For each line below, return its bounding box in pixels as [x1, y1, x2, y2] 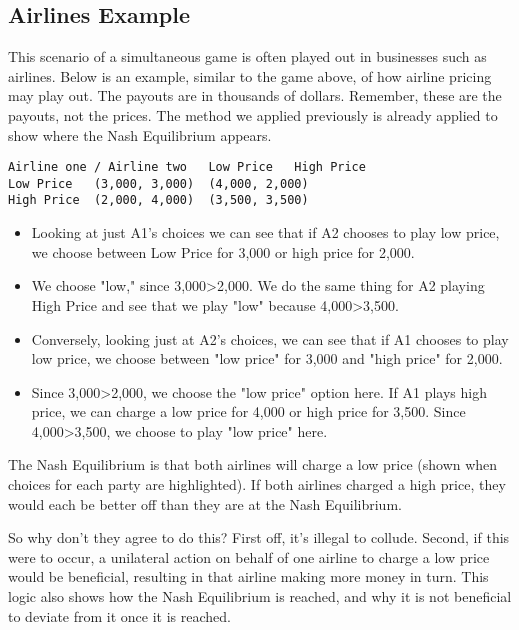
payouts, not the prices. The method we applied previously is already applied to [8, 104, 498, 125]
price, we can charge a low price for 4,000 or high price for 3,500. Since [31, 401, 466, 422]
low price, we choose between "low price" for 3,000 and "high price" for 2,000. [31, 348, 503, 369]
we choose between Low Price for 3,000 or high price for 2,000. [31, 241, 415, 262]
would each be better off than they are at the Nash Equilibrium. [8, 493, 402, 514]
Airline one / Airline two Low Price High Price [8, 160, 366, 175]
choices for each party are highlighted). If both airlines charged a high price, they [8, 474, 506, 495]
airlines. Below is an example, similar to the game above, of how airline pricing [8, 65, 492, 86]
